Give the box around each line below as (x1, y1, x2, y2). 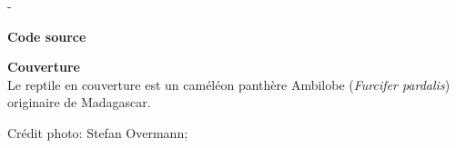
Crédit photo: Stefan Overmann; (7, 123, 188, 142)
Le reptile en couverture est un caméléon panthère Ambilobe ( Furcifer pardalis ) (7, 74, 451, 94)
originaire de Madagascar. (7, 93, 151, 112)
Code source (7, 26, 86, 45)
